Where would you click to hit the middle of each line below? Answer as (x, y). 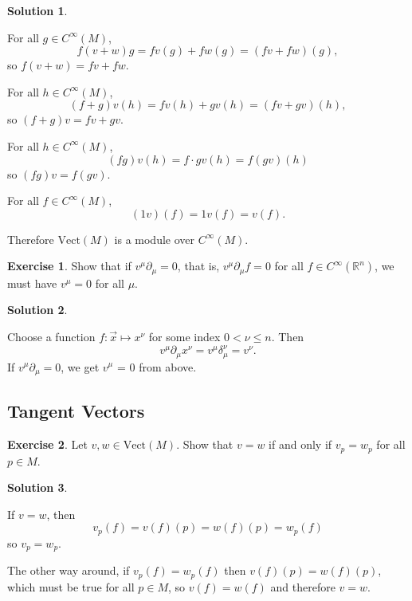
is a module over (155, 239)
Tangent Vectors (76, 411)
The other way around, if (69, 570)
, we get (80, 366)
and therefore (303, 586)
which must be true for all (71, 586)
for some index (184, 336)
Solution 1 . (37, 10)
